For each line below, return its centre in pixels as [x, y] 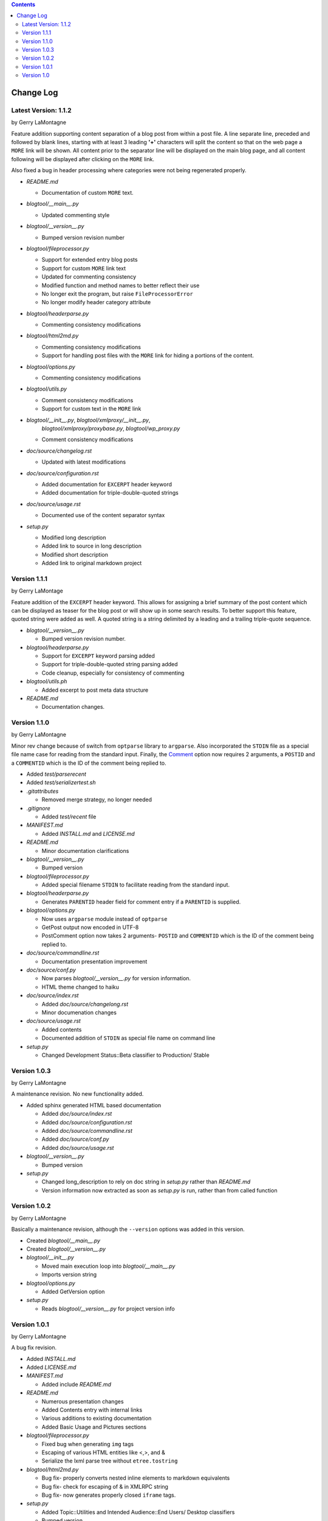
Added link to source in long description [92, 546]
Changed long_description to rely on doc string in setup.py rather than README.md [146, 1182]
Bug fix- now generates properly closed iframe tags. [109, 1495]
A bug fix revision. [34, 1348]
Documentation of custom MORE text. [87, 193]
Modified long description [74, 537]
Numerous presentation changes [83, 1401]
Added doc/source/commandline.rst [87, 1130]
